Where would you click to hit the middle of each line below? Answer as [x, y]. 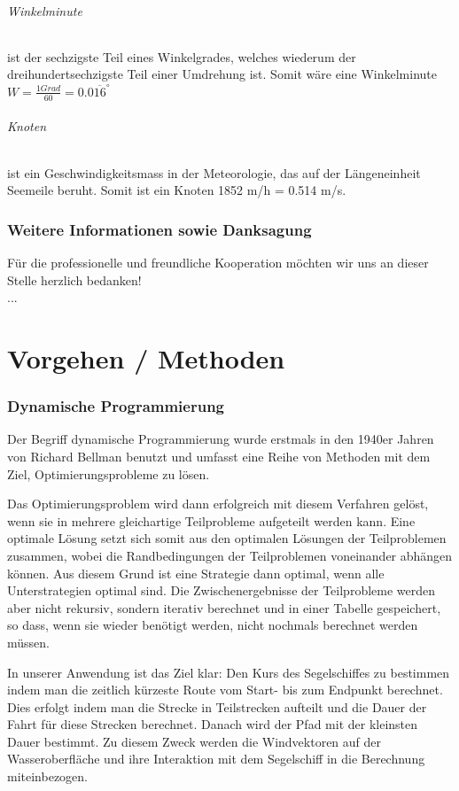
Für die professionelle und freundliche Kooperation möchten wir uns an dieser [218, 263]
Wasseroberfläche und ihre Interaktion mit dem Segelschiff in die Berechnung [216, 759]
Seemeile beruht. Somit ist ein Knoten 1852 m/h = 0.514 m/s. [177, 190]
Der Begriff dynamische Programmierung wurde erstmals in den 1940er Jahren [221, 439]
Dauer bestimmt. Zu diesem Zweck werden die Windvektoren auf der [194, 741]
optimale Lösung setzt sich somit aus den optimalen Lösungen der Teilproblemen [227, 538]
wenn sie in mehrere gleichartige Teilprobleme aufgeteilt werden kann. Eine [211, 520]
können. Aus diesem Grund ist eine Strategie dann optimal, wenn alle [196, 573]
